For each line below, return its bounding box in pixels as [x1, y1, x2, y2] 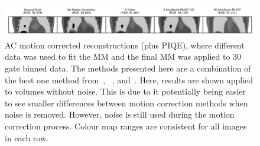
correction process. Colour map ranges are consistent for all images [5, 119, 247, 132]
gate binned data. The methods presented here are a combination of [5, 62, 251, 74]
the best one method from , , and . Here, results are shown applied [5, 73, 253, 86]
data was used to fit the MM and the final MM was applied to [5, 50, 230, 63]
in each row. [5, 131, 48, 144]
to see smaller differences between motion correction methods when [5, 96, 248, 109]
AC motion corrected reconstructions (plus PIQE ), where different [5, 38, 245, 51]
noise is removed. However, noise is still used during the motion [5, 108, 235, 121]
